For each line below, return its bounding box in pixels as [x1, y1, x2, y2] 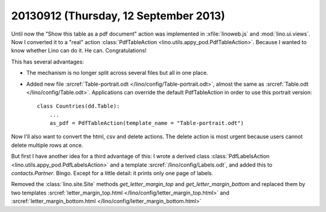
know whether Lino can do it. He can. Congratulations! [11, 47, 147, 54]
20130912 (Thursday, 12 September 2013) [11, 9, 226, 22]
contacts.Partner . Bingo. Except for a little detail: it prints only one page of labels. [11, 170, 214, 177]
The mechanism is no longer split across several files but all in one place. [26, 69, 208, 77]
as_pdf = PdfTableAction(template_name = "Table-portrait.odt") [49, 120, 244, 127]
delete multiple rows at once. [11, 141, 84, 149]
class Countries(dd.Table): [37, 103, 120, 110]
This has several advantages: [11, 58, 85, 65]
